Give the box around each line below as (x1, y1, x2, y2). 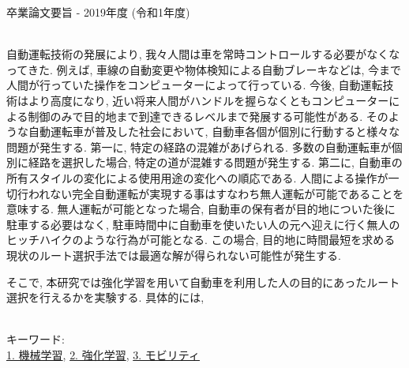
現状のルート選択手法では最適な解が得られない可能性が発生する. (6, 246, 341, 263)
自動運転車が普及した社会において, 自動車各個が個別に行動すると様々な (28, 123, 400, 140)
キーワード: (6, 331, 65, 347)
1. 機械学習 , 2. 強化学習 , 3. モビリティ (6, 346, 200, 362)
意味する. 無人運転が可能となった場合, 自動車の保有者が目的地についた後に (6, 201, 396, 217)
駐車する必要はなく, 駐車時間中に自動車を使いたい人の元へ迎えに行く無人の (6, 216, 400, 232)
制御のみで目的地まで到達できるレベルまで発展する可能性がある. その (28, 107, 388, 124)
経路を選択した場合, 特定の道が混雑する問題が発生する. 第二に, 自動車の (28, 154, 403, 171)
